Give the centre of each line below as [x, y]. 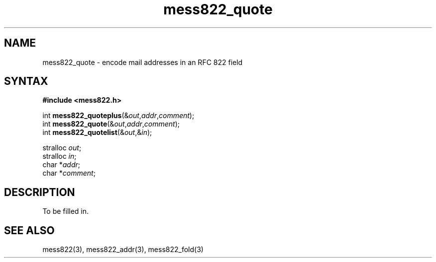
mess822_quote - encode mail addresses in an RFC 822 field [143, 62]
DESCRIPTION [40, 192]
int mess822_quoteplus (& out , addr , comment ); [118, 116]
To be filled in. [66, 211]
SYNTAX [26, 81]
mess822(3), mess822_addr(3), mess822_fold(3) [123, 250]
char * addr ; [61, 165]
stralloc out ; [62, 148]
